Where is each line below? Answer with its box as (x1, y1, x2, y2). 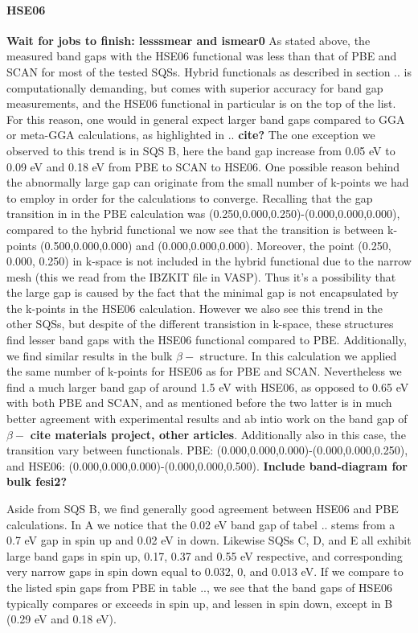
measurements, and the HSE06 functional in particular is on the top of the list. (6, 95, 396, 112)
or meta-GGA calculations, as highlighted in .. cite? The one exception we (6, 126, 375, 143)
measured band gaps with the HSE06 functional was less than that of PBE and (6, 47, 397, 64)
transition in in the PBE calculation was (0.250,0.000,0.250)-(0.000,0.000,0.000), (6, 205, 400, 222)
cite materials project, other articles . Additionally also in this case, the (30, 425, 406, 442)
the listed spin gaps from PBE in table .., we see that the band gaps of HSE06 (6, 578, 392, 595)
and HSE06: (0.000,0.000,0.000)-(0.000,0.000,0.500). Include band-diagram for (6, 457, 408, 474)
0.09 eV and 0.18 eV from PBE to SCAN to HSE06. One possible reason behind (6, 158, 400, 175)
